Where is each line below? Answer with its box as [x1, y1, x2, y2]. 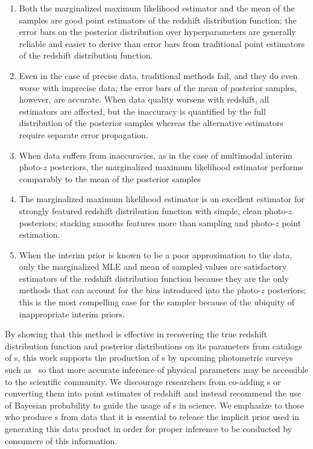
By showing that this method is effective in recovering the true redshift [5, 328, 268, 340]
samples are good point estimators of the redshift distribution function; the [19, 13, 297, 26]
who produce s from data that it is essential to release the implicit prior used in [5, 410, 299, 423]
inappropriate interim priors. [19, 307, 125, 320]
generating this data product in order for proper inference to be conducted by [5, 422, 292, 435]
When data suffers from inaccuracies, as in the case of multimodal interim [19, 148, 292, 161]
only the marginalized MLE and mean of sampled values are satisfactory [19, 260, 287, 273]
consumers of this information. [5, 434, 118, 447]
